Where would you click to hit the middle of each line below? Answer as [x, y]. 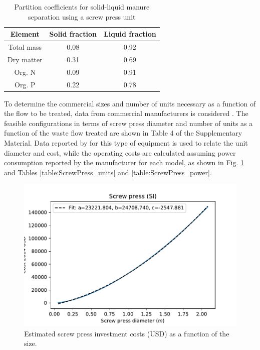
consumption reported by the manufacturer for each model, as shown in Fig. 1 [124, 162]
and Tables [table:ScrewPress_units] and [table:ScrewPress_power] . [108, 172]
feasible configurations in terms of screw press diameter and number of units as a [128, 123]
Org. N [25, 72]
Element [25, 34]
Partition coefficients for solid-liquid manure [82, 7]
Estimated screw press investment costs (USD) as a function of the [127, 333]
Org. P [25, 84]
